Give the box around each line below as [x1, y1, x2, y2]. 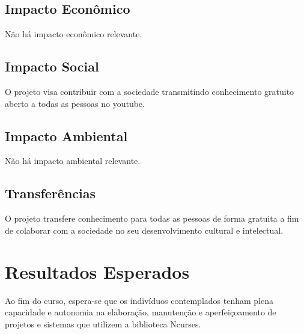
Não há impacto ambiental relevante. [5, 154, 141, 167]
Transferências [5, 184, 96, 202]
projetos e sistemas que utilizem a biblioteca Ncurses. [5, 317, 201, 330]
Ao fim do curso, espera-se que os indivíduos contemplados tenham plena [5, 294, 273, 306]
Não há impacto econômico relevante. [5, 28, 142, 40]
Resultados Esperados [5, 259, 190, 284]
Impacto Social [5, 57, 99, 76]
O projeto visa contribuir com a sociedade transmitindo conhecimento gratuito [5, 85, 294, 97]
